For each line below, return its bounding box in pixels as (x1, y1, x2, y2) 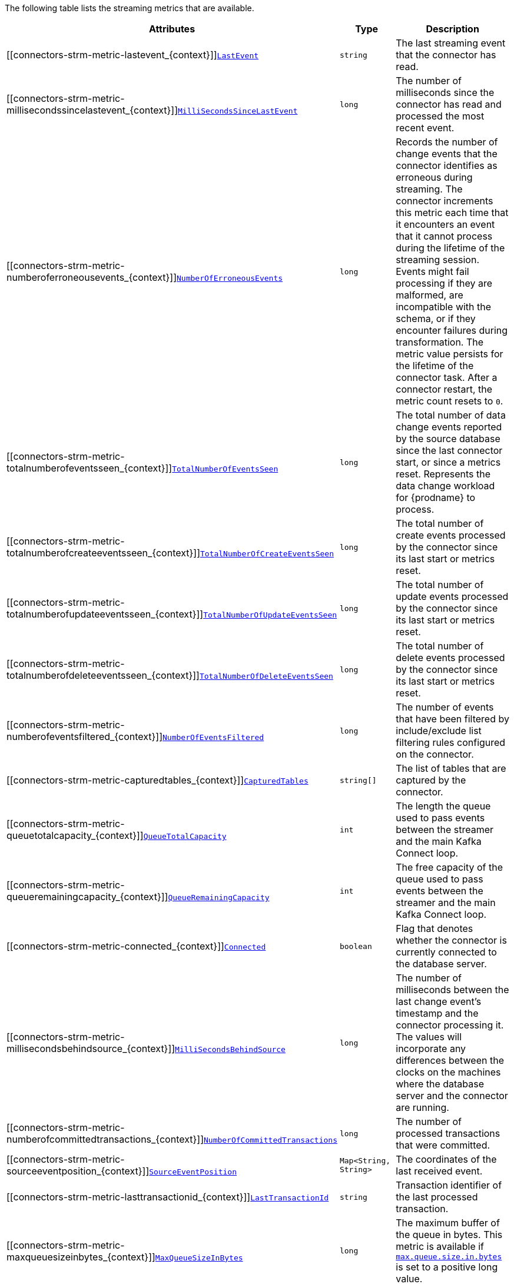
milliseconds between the (396, 984, 509, 996)
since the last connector (396, 444, 503, 456)
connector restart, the (396, 383, 493, 395)
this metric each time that (396, 207, 509, 218)
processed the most (396, 110, 485, 122)
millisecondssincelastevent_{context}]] (6, 104, 178, 116)
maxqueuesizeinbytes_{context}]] (6, 1250, 155, 1263)
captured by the (396, 774, 466, 786)
